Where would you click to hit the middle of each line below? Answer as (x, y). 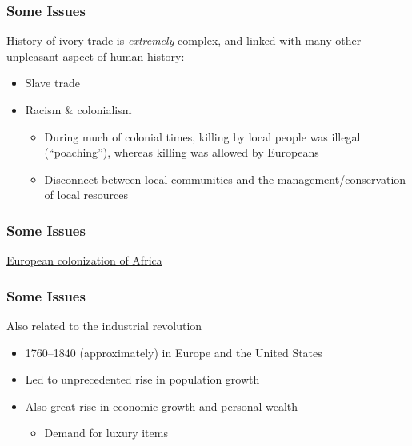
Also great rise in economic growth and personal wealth (162, 406)
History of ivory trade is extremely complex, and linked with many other (184, 40)
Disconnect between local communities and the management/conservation (225, 179)
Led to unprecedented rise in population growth (142, 379)
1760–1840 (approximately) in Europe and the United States (174, 352)
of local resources (86, 195)
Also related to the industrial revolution (104, 325)
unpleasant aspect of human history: (96, 56)
